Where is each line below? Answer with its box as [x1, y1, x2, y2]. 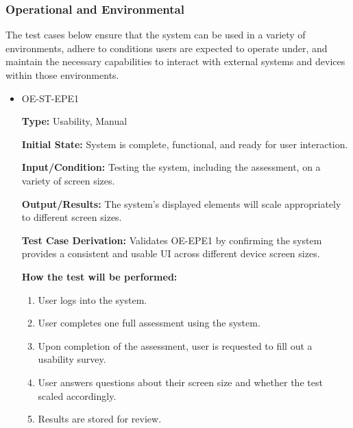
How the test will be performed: [21, 269, 178, 283]
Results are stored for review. [38, 412, 162, 426]
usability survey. [38, 352, 106, 366]
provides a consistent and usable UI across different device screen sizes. [21, 246, 320, 261]
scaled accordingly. [38, 388, 117, 403]
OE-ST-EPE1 [21, 91, 80, 105]
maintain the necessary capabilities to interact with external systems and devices [5, 54, 345, 69]
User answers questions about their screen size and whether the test [38, 374, 323, 389]
